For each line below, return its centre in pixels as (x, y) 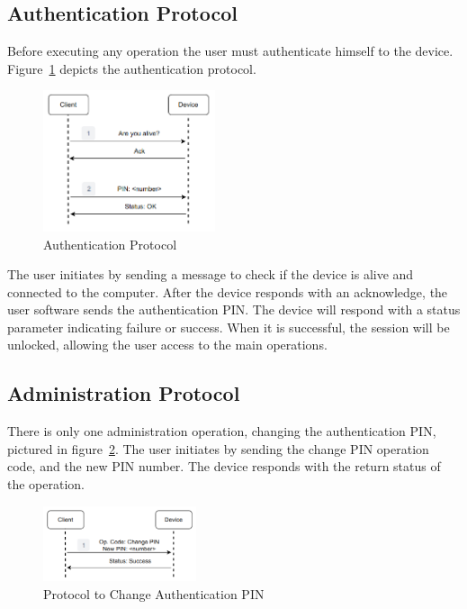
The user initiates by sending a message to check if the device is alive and (211, 274)
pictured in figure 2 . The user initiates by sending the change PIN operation (218, 448)
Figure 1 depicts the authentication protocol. (132, 68)
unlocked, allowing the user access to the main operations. (167, 345)
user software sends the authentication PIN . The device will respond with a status (234, 309)
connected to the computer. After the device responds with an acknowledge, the (228, 291)
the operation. (46, 484)
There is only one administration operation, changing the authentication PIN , (222, 431)
